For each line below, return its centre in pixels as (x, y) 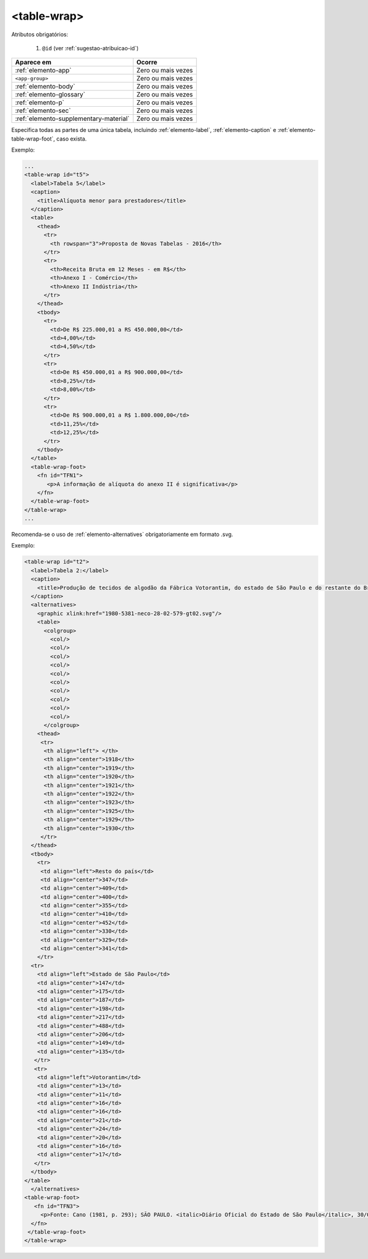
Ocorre (147, 63)
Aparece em (33, 63)
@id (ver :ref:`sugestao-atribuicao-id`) (90, 48)
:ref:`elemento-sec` (43, 110)
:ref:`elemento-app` (43, 71)
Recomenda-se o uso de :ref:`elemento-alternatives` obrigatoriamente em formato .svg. (122, 535)
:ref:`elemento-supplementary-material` (72, 118)
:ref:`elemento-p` (40, 103)
